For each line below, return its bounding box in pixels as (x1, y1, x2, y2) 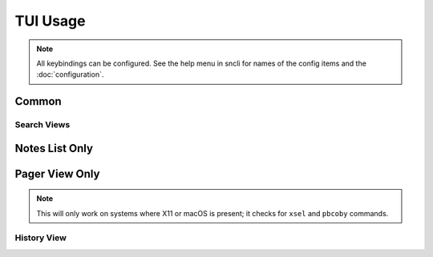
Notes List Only (14, 141, 94, 155)
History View (14, 232, 67, 243)
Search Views (14, 119, 71, 131)
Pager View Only (14, 167, 100, 180)
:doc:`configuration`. (36, 70, 104, 79)
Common (14, 94, 62, 108)
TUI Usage (14, 12, 86, 30)
